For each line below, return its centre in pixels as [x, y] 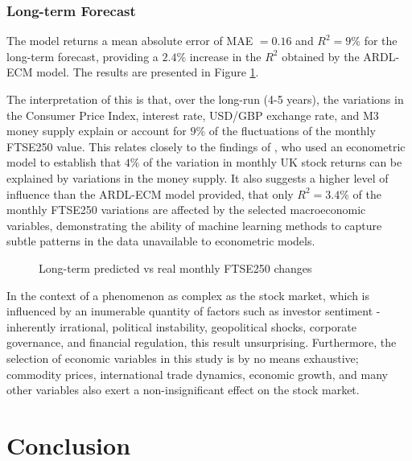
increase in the [225, 56]
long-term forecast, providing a [82, 56]
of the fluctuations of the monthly [292, 131]
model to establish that [64, 162]
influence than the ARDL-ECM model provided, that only [150, 193]
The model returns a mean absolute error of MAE [130, 41]
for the [381, 41]
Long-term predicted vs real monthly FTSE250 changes [175, 268]
